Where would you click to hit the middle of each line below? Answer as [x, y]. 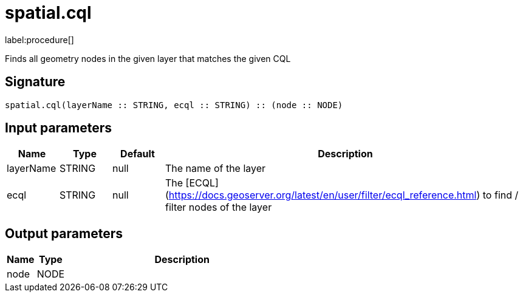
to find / [501, 195]
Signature [35, 82]
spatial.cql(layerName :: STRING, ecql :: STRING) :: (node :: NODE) [174, 105]
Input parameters [59, 128]
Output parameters [64, 233]
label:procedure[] [39, 39]
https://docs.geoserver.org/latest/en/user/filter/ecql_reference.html [323, 195]
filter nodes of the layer [219, 207]
